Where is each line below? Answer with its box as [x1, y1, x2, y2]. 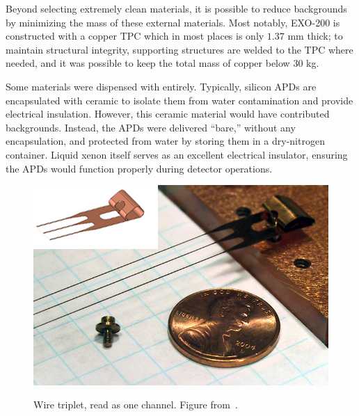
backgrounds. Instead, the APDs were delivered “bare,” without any [6, 120, 296, 134]
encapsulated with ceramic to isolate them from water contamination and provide [6, 93, 353, 107]
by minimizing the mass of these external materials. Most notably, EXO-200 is [6, 15, 340, 29]
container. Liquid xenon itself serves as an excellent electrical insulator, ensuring [6, 147, 348, 161]
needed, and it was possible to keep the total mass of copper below [6, 56, 290, 70]
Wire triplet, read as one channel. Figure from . [33, 397, 238, 412]
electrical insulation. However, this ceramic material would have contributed [6, 106, 330, 121]
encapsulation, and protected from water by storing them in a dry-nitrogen [6, 134, 325, 148]
